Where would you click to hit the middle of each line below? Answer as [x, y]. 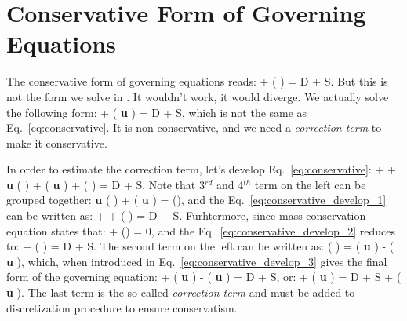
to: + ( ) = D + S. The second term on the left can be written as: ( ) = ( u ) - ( [200, 246]
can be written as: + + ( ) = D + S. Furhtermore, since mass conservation [186, 215]
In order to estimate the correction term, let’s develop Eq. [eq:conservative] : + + [201, 169]
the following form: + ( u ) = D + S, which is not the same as [157, 112]
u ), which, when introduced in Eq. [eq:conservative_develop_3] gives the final [197, 261]
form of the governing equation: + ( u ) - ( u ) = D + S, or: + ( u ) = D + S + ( [204, 277]
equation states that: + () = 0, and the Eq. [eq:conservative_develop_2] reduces [201, 230]
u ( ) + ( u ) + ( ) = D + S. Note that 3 [105, 184]
